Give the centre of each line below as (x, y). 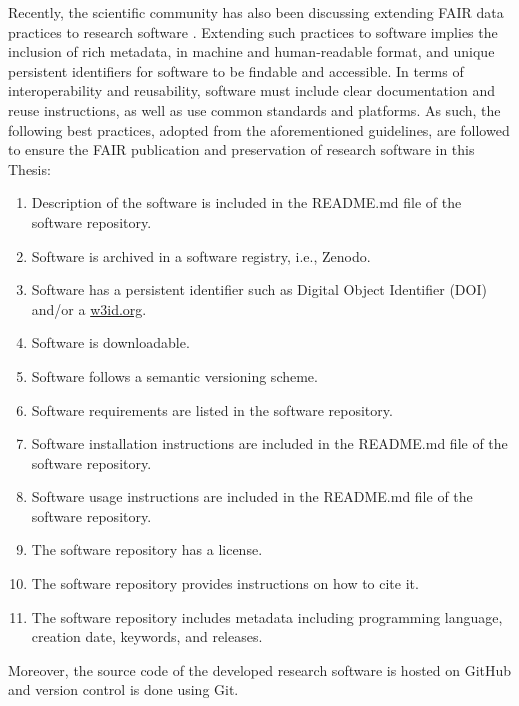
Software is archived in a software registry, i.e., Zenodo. (201, 255)
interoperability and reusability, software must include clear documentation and (251, 90)
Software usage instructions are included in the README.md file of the (252, 496)
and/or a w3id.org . (89, 308)
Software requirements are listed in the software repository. (212, 409)
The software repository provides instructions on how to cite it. (225, 583)
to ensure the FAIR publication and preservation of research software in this (241, 149)
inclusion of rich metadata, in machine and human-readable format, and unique (251, 51)
